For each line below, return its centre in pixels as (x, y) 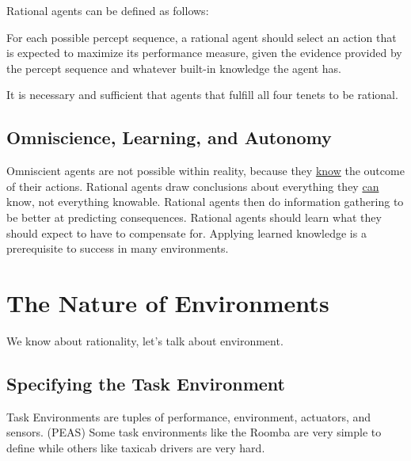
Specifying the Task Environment (146, 383)
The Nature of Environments (168, 302)
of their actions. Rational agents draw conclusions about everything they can (193, 186)
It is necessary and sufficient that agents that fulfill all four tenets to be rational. (202, 95)
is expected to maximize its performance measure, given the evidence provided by (204, 53)
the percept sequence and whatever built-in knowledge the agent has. (174, 68)
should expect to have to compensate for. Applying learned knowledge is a (186, 232)
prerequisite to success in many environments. (118, 248)
